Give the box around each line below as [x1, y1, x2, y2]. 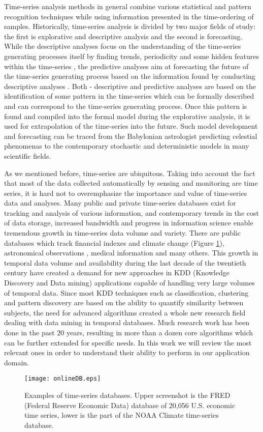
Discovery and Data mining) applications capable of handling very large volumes [4, 277, 255, 288]
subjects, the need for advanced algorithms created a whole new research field [4, 307, 246, 318]
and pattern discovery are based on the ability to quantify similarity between [4, 297, 244, 308]
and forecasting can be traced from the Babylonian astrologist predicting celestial [4, 130, 257, 141]
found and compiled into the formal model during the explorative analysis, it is [4, 110, 250, 121]
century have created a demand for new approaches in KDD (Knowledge [4, 267, 229, 278]
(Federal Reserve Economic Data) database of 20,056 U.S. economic [24, 399, 236, 410]
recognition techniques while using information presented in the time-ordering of [4, 11, 254, 21]
